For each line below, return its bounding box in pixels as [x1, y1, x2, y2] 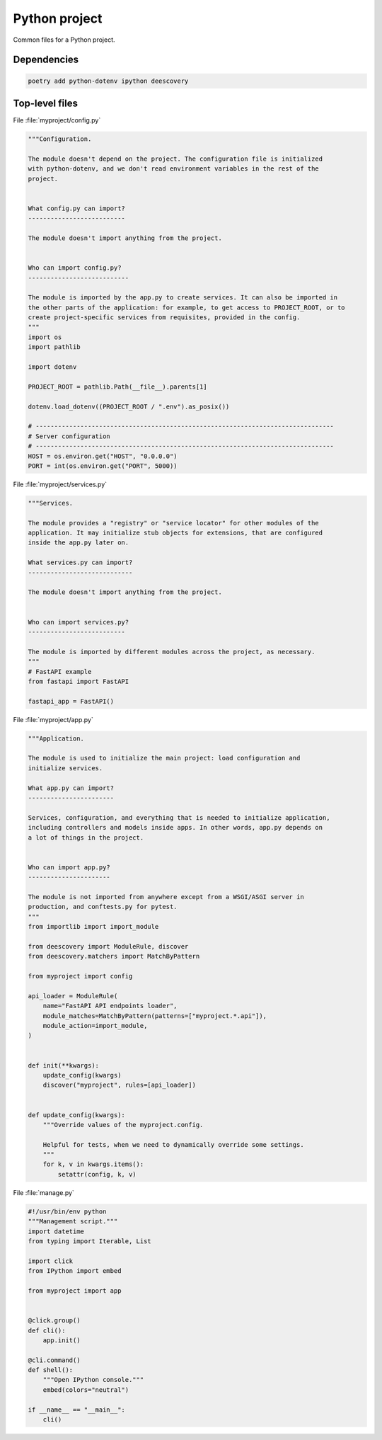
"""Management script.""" [28, 1218, 118, 1225]
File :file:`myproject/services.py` [13, 480, 108, 488]
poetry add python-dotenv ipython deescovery [28, 76, 189, 85]
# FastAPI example [28, 668, 92, 675]
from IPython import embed [28, 1267, 122, 1275]
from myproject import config [28, 972, 133, 981]
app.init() [42, 1336, 81, 1344]
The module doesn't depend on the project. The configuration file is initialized [28, 154, 323, 163]
